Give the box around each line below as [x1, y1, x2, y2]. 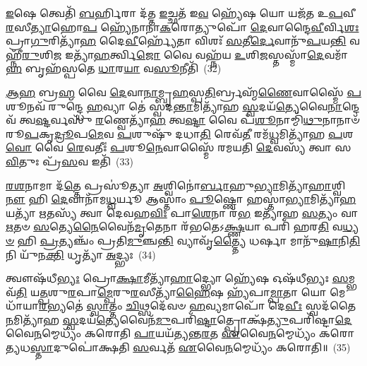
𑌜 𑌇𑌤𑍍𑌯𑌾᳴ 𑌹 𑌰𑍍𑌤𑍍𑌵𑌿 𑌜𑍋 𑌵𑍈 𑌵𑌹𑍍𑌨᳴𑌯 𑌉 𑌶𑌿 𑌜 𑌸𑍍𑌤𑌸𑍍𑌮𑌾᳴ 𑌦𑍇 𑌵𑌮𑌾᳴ [53, 47, 348, 61]
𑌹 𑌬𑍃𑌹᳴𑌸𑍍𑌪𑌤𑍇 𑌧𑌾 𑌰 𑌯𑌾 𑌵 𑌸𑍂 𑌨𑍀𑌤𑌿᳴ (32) [6, 61, 222, 76]
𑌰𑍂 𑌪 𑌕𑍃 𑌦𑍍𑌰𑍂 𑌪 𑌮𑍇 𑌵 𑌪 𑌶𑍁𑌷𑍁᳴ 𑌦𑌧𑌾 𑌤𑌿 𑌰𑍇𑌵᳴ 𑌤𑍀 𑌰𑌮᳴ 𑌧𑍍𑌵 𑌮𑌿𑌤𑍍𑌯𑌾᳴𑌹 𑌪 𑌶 [6, 126, 354, 141]
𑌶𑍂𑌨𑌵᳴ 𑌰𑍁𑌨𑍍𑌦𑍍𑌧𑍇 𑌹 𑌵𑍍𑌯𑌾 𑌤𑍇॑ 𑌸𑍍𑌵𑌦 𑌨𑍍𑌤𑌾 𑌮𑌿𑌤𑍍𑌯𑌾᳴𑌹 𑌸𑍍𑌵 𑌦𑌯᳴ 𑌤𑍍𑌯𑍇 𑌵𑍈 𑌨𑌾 [6, 98, 342, 113]
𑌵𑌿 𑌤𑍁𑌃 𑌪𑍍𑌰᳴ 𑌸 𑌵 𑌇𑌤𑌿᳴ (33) [6, 153, 133, 168]
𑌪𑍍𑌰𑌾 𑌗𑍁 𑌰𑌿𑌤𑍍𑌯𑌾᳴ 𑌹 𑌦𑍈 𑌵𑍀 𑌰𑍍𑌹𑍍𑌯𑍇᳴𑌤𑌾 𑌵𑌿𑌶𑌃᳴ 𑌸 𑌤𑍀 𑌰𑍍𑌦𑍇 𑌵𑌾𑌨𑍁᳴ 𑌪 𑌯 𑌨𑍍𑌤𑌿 [6, 33, 347, 48]
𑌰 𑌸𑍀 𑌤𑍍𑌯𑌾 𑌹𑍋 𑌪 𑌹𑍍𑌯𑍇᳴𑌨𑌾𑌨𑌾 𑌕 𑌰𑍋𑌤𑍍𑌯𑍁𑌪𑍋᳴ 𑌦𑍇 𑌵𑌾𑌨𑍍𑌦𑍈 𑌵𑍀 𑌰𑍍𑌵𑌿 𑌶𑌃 [6, 19, 359, 34]
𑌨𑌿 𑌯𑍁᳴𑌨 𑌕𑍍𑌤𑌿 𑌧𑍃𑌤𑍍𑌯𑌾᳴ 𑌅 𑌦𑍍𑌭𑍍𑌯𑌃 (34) [6, 247, 156, 261]
